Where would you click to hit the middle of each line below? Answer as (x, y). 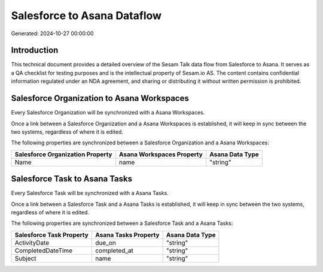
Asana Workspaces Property (161, 154)
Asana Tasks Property (127, 234)
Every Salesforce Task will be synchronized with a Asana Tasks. (90, 193)
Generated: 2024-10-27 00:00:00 (52, 33)
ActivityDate (32, 243)
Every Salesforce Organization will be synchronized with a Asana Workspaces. (108, 113)
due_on (105, 243)
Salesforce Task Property (52, 234)
